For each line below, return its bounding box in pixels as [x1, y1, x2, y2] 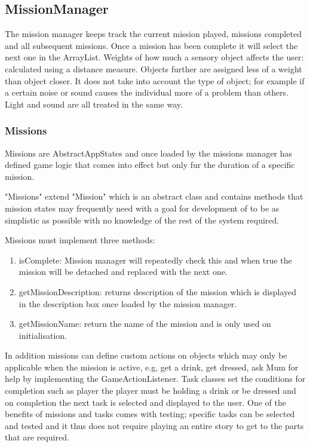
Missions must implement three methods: [5, 234, 155, 246]
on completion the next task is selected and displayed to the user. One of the [5, 396, 286, 408]
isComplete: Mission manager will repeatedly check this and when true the [19, 253, 292, 266]
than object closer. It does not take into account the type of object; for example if [5, 74, 305, 87]
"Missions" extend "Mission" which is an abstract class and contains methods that [5, 190, 303, 203]
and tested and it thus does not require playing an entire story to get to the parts [5, 419, 304, 431]
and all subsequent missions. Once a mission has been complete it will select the [5, 39, 298, 51]
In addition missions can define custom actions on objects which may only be [5, 349, 287, 362]
